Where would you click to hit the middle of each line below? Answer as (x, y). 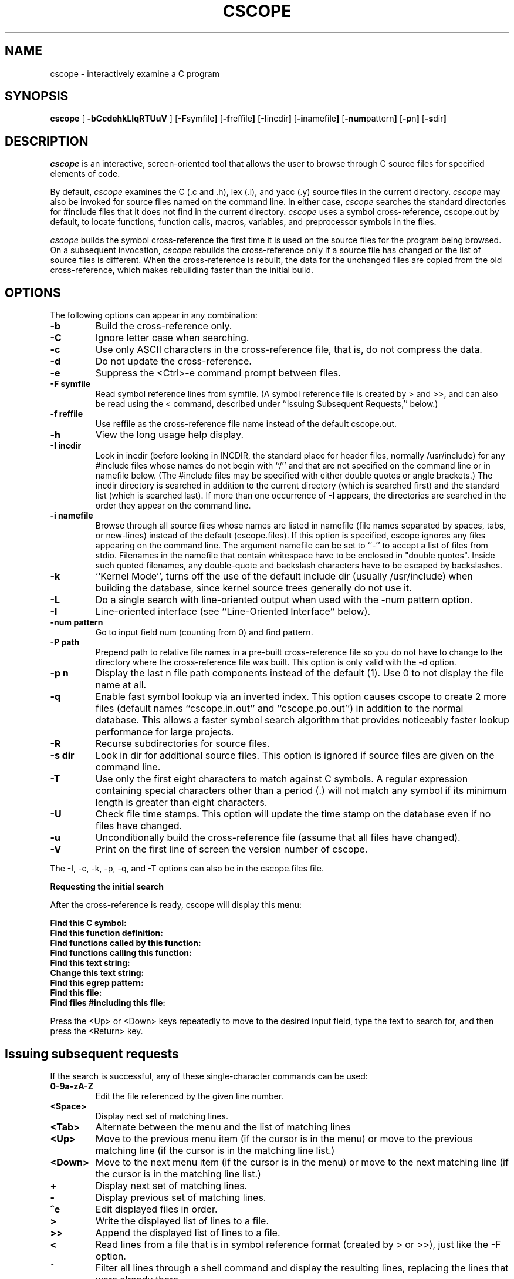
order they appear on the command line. (173, 506)
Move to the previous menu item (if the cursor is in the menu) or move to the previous (284, 1138)
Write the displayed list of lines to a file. (182, 1221)
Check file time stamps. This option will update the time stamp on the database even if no (293, 814)
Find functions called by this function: (126, 943)
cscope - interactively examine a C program (135, 73)
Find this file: (76, 993)
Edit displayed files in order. (156, 1209)
